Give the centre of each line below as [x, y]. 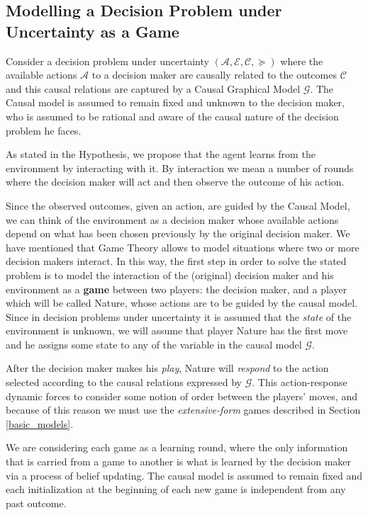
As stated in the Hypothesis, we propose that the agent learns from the [161, 154]
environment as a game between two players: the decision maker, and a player [177, 289]
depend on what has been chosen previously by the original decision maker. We [178, 233]
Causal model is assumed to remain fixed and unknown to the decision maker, [175, 102]
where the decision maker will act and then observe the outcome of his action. [175, 182]
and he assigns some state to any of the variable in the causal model [154, 344]
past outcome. [36, 503]
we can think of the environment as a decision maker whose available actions [172, 219]
